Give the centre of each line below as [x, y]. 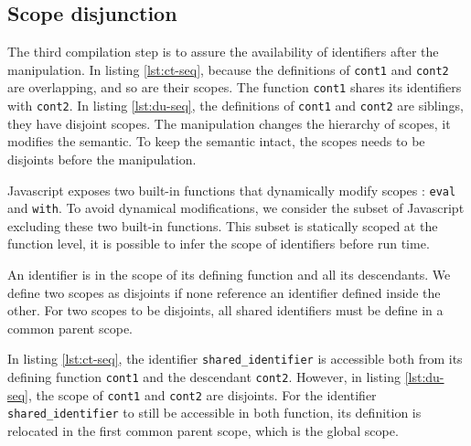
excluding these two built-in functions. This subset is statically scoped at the [223, 225]
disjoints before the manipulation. [102, 159]
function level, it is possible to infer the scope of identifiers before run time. [219, 244]
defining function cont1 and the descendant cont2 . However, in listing [204, 377]
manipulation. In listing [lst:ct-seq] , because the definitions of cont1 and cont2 [228, 69]
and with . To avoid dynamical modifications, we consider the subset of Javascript [236, 208]
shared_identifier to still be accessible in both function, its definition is [214, 413]
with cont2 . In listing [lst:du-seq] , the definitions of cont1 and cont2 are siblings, [235, 106]
